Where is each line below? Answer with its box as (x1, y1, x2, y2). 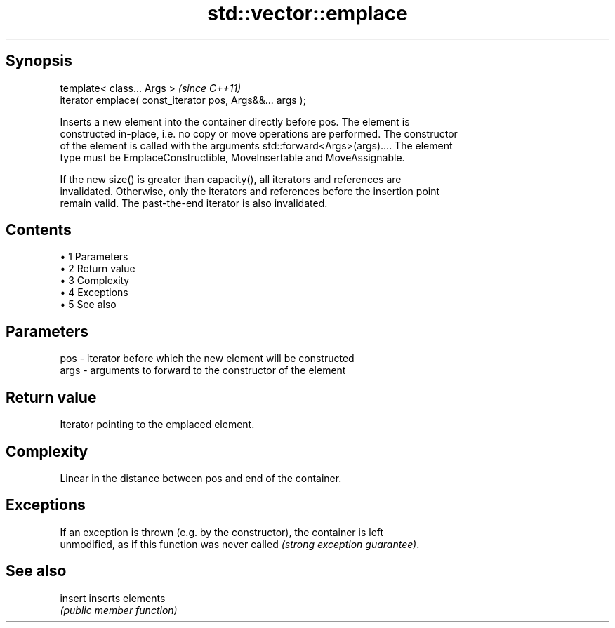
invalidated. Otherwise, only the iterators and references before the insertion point (60, 185, 440, 197)
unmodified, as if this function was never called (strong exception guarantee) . (60, 537, 420, 550)
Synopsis (6, 52, 72, 70)
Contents (6, 221, 72, 239)
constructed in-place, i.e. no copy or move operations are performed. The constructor (60, 127, 458, 140)
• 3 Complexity (60, 274, 130, 287)
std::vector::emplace (207, 1, 408, 25)
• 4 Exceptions (60, 286, 128, 299)
